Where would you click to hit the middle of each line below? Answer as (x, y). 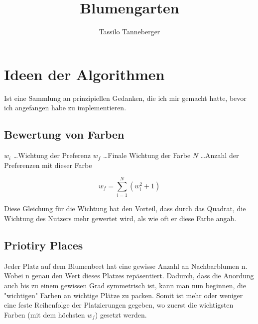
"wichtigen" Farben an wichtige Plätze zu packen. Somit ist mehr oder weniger (124, 295)
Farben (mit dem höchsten (45, 314)
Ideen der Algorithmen (84, 74)
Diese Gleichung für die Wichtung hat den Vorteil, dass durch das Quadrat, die (125, 208)
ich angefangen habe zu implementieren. (65, 108)
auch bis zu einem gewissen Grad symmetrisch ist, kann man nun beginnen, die (125, 285)
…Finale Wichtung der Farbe (147, 155)
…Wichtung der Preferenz (52, 155)
